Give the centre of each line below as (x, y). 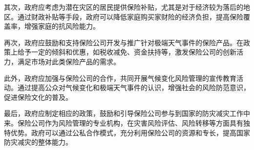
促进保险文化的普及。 (38, 97)
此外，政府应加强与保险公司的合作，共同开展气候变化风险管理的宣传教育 (120, 78)
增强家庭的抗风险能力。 (62, 26)
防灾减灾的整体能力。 (38, 142)
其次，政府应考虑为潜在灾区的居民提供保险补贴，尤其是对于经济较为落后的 (124, 7)
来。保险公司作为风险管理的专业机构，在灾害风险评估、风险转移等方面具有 (124, 122)
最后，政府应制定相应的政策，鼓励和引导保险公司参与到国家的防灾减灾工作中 (127, 113)
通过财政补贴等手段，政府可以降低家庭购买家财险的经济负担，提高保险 (130, 16)
